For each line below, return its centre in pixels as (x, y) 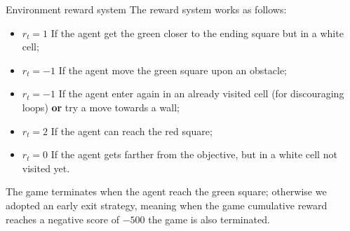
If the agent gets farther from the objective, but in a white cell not (194, 154)
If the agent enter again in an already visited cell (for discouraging (201, 93)
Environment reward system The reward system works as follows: (146, 9)
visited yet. (46, 168)
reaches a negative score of (62, 219)
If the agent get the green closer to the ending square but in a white (197, 33)
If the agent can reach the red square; (132, 131)
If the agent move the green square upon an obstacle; (173, 70)
